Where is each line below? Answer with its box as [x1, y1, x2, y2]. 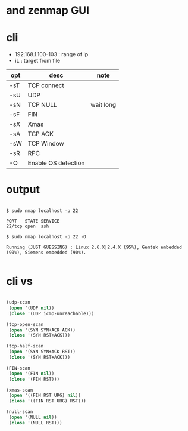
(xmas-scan [6, 387, 33, 393]
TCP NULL [27, 101, 58, 109]
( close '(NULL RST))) [8, 420, 62, 426]
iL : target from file [14, 57, 61, 64]
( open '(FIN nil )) [8, 371, 55, 377]
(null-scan [6, 409, 33, 415]
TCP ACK [27, 130, 54, 138]
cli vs [6, 275, 33, 288]
